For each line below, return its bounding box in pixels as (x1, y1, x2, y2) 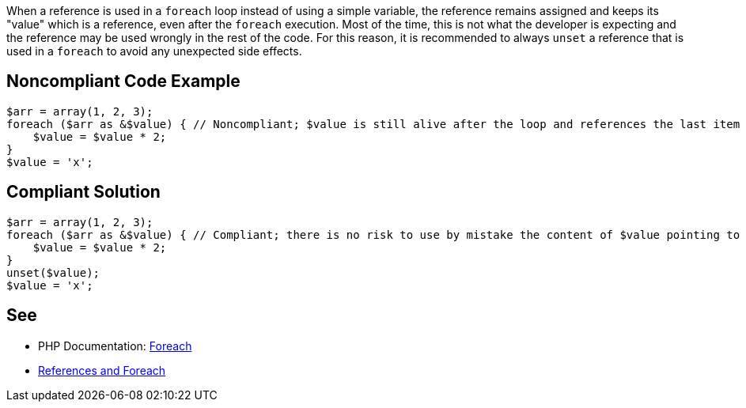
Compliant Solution (6, 182, 161, 202)
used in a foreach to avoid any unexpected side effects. (6, 44, 302, 58)
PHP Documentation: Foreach (38, 338, 192, 353)
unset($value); (6, 266, 100, 279)
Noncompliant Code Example (6, 71, 240, 92)
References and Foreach (38, 363, 166, 377)
